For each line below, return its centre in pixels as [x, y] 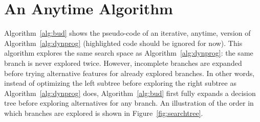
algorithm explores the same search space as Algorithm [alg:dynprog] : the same [129, 53]
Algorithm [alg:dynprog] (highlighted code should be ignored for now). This [123, 43]
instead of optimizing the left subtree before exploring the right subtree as [120, 83]
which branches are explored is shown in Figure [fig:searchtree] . [104, 113]
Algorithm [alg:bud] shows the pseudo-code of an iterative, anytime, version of [127, 33]
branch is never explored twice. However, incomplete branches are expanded [123, 63]
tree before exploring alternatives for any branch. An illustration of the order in [129, 103]
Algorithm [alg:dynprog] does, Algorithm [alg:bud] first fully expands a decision [130, 93]
